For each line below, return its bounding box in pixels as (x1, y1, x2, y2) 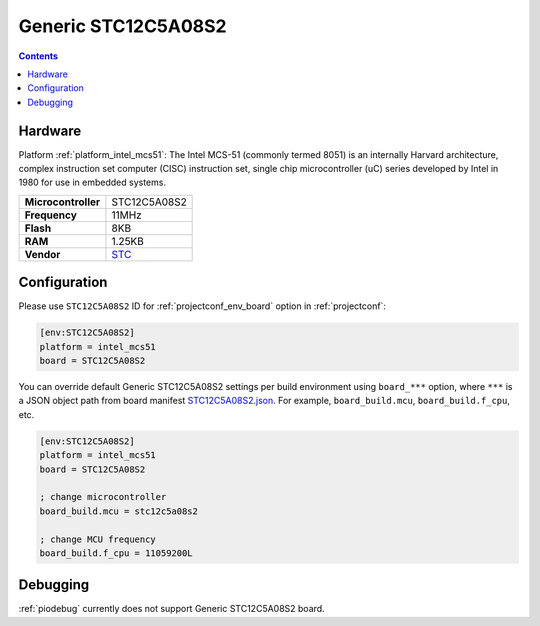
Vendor (24, 247, 61, 261)
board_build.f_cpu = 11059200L (39, 547, 194, 559)
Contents (18, 50, 59, 62)
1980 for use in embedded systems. (18, 176, 167, 189)
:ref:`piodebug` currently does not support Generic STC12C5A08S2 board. (18, 603, 325, 615)
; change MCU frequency (39, 533, 157, 545)
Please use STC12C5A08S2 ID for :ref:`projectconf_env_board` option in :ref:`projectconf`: (18, 300, 387, 312)
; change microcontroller (39, 491, 167, 503)
